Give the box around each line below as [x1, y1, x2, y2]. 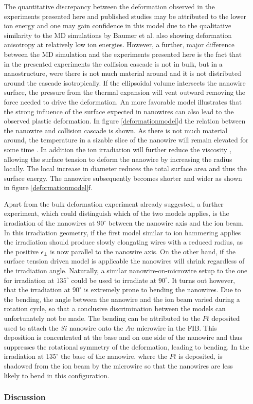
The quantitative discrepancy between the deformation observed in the [4, 1, 215, 11]
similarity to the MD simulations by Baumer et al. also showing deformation [4, 30, 232, 40]
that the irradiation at [4, 284, 71, 295]
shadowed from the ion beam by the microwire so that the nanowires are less [4, 360, 233, 370]
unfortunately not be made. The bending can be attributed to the [4, 313, 200, 323]
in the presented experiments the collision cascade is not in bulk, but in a [4, 58, 223, 69]
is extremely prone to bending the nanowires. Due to [84, 284, 241, 295]
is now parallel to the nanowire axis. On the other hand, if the [50, 246, 236, 256]
